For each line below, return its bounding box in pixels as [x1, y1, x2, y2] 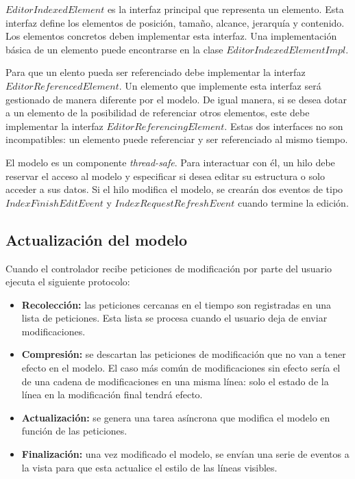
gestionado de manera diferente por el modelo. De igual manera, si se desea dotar [5, 92, 347, 106]
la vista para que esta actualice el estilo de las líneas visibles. [21, 460, 278, 474]
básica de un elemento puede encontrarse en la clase [5, 42, 223, 56]
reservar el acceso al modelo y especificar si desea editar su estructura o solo [5, 168, 325, 183]
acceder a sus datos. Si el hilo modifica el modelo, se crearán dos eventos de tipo [5, 182, 343, 196]
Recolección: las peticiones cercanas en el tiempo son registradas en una [21, 297, 332, 311]
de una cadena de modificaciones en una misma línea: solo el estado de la [21, 374, 329, 388]
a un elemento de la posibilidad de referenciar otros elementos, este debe [5, 105, 310, 120]
